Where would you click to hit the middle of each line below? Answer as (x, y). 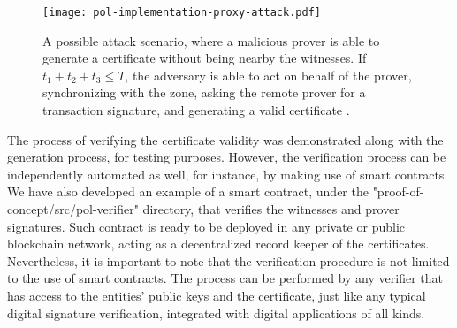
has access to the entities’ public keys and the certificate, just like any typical (217, 295)
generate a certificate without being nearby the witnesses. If (205, 58)
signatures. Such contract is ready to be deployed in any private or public (206, 226)
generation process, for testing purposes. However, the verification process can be (227, 157)
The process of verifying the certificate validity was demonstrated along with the (225, 139)
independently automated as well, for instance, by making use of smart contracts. (228, 174)
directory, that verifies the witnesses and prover (271, 209)
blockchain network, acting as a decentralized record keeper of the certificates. (218, 244)
